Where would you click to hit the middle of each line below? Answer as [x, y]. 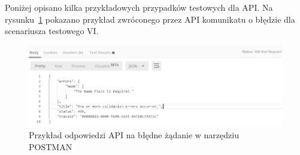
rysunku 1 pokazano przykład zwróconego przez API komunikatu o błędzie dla [150, 19]
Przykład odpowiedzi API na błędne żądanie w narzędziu [134, 135]
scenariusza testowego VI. [52, 31]
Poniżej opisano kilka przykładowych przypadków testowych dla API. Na [139, 7]
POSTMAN [51, 146]
